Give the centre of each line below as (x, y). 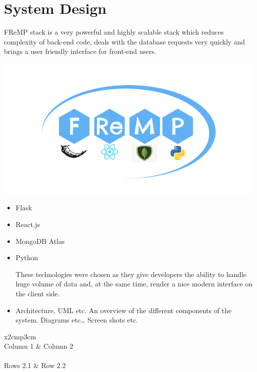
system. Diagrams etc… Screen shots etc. (77, 320)
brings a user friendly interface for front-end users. (80, 51)
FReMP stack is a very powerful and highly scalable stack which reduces (114, 32)
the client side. (38, 293)
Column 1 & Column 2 (39, 346)
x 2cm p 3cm (20, 336)
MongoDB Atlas (40, 241)
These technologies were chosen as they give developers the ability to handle (131, 274)
